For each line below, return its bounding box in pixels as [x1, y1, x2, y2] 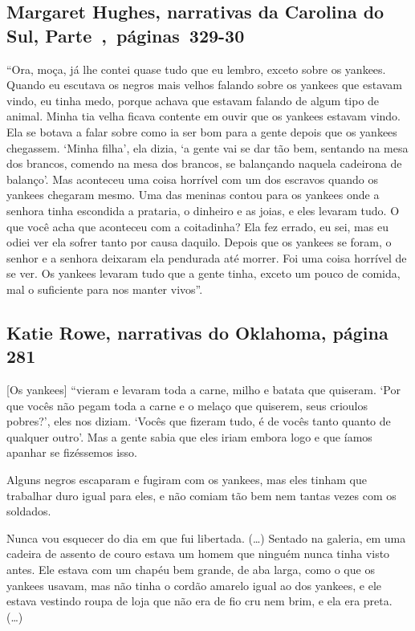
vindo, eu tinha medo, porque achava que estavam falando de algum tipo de [6, 92, 380, 108]
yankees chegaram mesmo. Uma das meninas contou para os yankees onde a [6, 186, 380, 203]
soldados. [6, 503, 51, 519]
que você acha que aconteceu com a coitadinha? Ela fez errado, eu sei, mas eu [6, 218, 389, 234]
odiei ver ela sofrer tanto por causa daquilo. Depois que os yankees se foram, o [6, 234, 392, 250]
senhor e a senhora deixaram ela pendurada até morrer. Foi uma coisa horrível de [6, 249, 407, 266]
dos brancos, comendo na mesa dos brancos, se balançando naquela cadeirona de [6, 155, 402, 172]
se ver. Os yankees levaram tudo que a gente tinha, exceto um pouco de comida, [6, 265, 401, 282]
